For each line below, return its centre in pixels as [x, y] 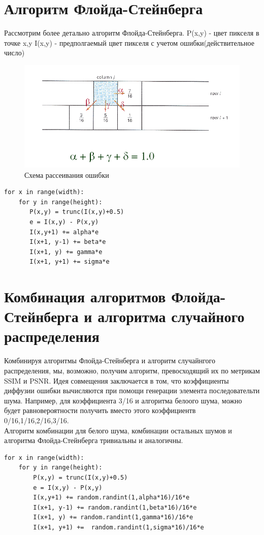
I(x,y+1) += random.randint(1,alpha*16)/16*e [111, 498]
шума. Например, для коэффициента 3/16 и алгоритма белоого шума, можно [123, 400]
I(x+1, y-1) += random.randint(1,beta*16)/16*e [115, 507]
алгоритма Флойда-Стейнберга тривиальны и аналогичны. [94, 440]
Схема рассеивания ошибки [67, 175]
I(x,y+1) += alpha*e [64, 232]
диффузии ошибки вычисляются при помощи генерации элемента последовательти [132, 390]
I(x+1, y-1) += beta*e [68, 242]
